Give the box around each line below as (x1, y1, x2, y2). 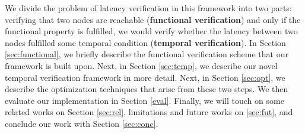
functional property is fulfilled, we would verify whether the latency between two (5, 25, 298, 37)
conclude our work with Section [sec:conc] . (5, 117, 158, 129)
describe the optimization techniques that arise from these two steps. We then (5, 83, 288, 95)
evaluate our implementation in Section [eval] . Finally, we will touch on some (5, 94, 284, 106)
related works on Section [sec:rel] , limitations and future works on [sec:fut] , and (5, 106, 293, 118)
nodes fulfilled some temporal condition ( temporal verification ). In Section (5, 36, 286, 48)
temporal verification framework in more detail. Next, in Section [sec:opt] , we (5, 71, 285, 83)
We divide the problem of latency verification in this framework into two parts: (5, 2, 292, 14)
